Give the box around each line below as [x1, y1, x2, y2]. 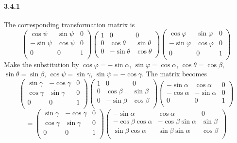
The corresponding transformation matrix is [4, 19, 135, 29]
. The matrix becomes [142, 69, 207, 79]
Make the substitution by [4, 59, 79, 69]
